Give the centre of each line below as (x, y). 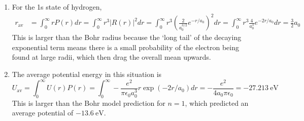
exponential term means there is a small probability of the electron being (126, 47)
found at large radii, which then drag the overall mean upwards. (111, 57)
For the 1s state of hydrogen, (57, 7)
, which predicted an (217, 103)
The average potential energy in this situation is (87, 74)
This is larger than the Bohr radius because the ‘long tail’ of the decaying (127, 37)
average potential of (43, 113)
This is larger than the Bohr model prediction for (89, 103)
